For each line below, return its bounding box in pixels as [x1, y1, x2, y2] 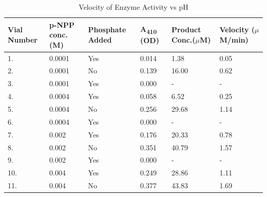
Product [171, 24, 201, 35]
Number [8, 34, 37, 45]
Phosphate [88, 24, 126, 35]
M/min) [219, 34, 249, 45]
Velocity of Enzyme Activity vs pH [79, 2, 188, 12]
